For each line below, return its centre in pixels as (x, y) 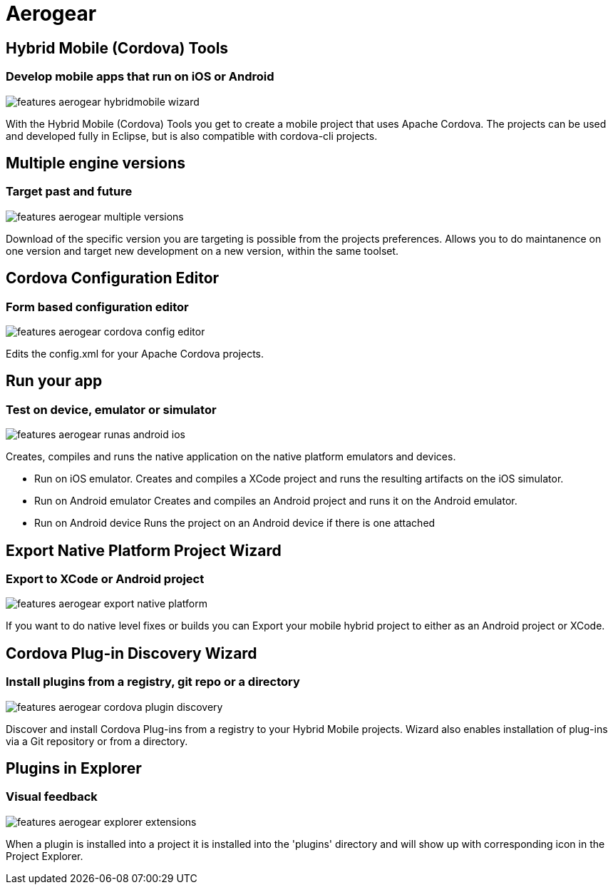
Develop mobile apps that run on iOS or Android (140, 77)
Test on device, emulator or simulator (111, 409)
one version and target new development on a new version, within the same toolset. (202, 251)
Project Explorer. (45, 856)
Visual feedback (52, 797)
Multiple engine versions (96, 163)
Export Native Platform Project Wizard (144, 550)
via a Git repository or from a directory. (97, 741)
